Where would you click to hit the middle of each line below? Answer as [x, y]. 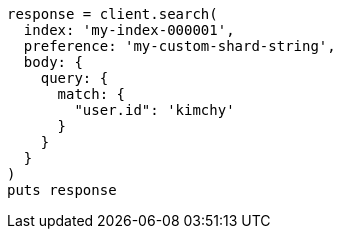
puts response [62, 190]
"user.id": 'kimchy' [154, 110]
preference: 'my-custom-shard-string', [179, 46]
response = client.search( [112, 14]
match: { [91, 94]
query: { [74, 78]
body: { [53, 62]
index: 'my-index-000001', [129, 30]
